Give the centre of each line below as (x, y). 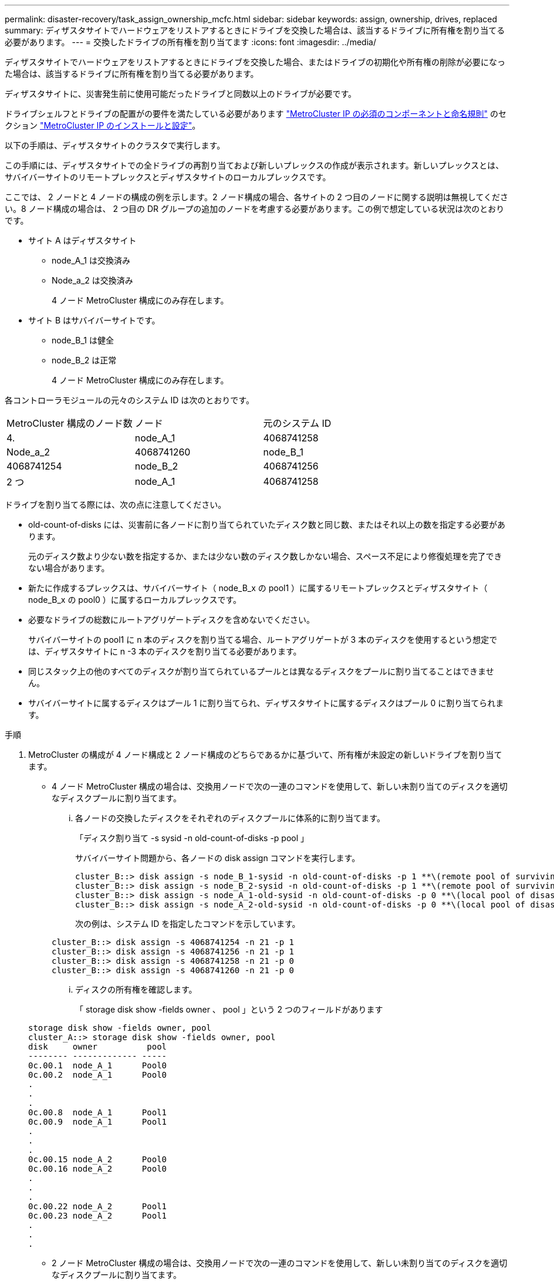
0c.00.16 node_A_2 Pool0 (98, 1169)
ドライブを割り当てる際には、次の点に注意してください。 (116, 505)
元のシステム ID (297, 423)
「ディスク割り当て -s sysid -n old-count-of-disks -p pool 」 (192, 838)
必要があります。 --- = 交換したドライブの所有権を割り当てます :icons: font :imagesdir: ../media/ (190, 42)
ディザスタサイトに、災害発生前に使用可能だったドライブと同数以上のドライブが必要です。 (181, 94)
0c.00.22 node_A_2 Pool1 (98, 1206)
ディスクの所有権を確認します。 (136, 989)
